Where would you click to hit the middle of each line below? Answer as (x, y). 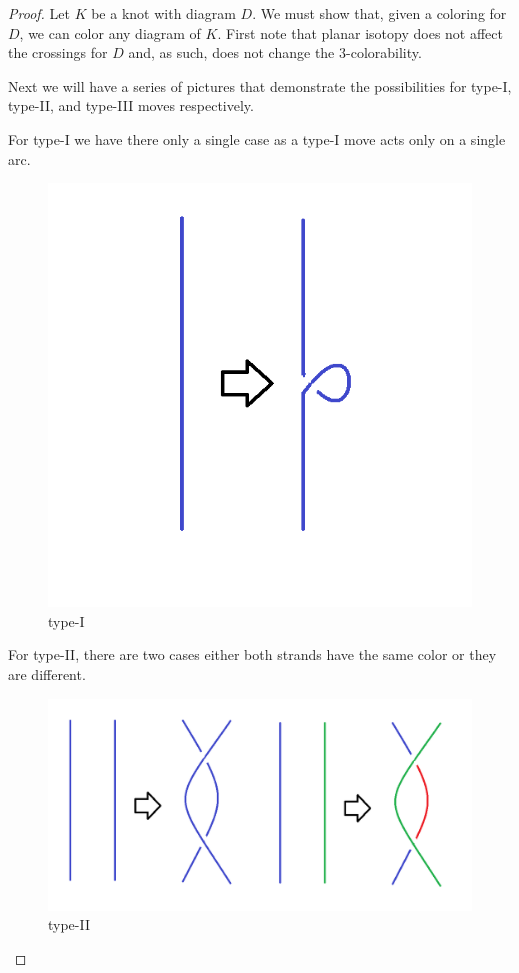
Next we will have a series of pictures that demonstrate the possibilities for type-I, (260, 85)
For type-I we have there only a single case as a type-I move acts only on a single (257, 138)
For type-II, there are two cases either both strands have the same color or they (252, 654)
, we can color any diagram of (110, 32)
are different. (47, 673)
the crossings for (58, 52)
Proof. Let (39, 13)
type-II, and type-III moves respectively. (131, 105)
